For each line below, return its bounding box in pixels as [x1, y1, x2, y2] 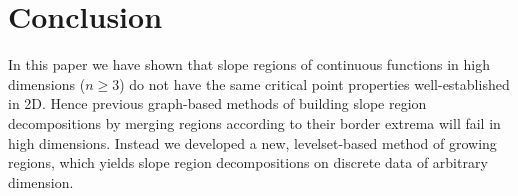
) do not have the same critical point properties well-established [119, 73, 510, 94]
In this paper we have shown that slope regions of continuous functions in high [8, 54, 491, 75]
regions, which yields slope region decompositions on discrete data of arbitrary [8, 152, 488, 173]
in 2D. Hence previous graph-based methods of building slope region [8, 93, 427, 114]
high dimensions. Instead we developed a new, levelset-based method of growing [8, 132, 497, 153]
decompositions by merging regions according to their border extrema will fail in [8, 112, 501, 133]
